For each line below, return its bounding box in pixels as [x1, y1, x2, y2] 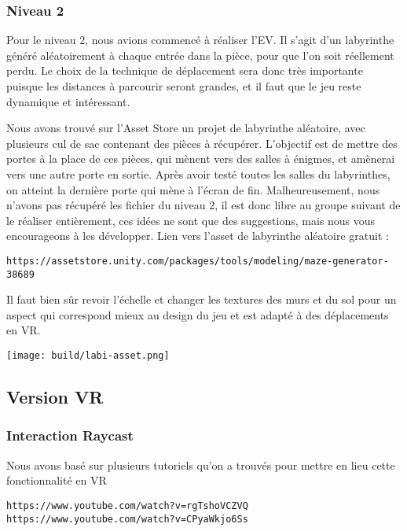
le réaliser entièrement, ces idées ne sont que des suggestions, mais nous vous [6, 212, 376, 228]
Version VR [6, 385, 104, 409]
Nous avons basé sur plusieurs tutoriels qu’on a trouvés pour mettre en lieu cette [6, 456, 395, 473]
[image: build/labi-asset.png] [6, 350, 170, 362]
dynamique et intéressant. [6, 93, 130, 109]
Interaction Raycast [6, 426, 134, 445]
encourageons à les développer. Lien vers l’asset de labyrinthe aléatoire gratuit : [6, 227, 389, 244]
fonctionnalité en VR [6, 472, 107, 489]
